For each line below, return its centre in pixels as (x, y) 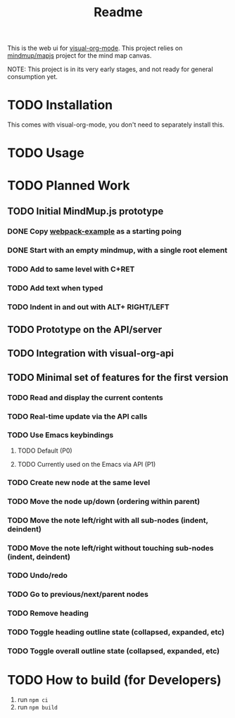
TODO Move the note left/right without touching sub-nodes (110, 548)
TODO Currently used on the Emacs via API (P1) (87, 464)
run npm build (37, 707)
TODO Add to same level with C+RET (71, 269)
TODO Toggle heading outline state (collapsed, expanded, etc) (116, 632)
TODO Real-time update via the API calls (77, 416)
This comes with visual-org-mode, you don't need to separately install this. (116, 125)
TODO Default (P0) (45, 451)
